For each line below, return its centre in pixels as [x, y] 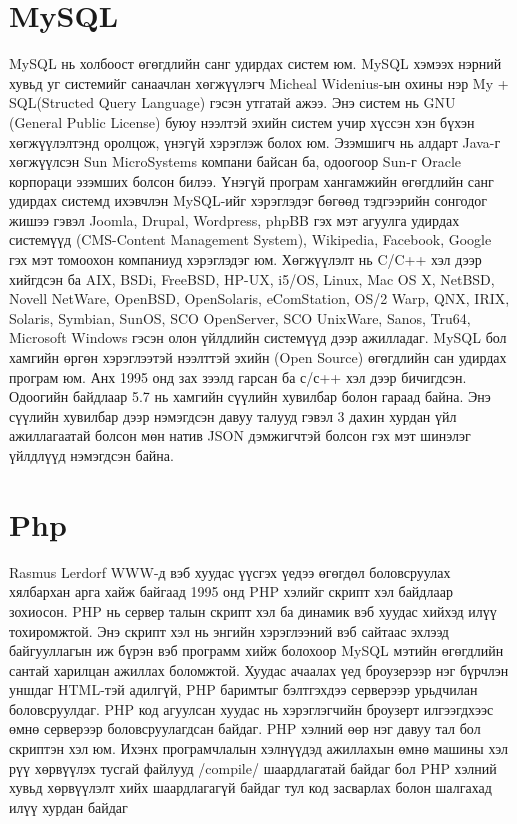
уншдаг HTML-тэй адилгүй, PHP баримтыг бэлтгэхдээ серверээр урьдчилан [243, 689]
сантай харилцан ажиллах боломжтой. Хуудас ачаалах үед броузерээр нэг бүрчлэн [259, 669]
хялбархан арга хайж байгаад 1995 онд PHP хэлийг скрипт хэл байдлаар [231, 591]
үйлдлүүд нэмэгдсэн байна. [91, 455]
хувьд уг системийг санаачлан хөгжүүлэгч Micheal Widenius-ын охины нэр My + [259, 82]
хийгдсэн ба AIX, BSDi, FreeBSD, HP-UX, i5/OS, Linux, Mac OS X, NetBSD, [252, 278]
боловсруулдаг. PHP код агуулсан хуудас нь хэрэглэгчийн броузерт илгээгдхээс [251, 708]
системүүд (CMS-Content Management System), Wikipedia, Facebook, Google [250, 239]
